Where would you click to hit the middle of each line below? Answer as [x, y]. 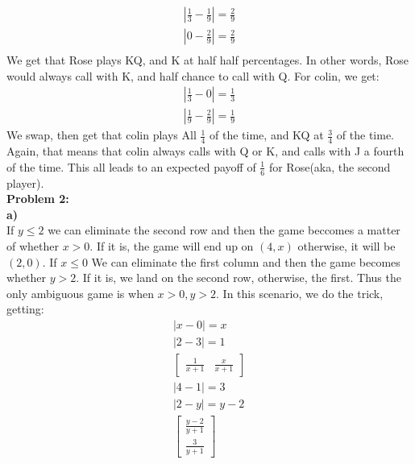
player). [25, 182]
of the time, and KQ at [267, 135]
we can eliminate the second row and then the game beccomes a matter [224, 230]
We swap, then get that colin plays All [102, 135]
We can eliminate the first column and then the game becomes [246, 261]
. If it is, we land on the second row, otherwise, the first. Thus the [239, 278]
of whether [33, 245]
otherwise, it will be [347, 245]
